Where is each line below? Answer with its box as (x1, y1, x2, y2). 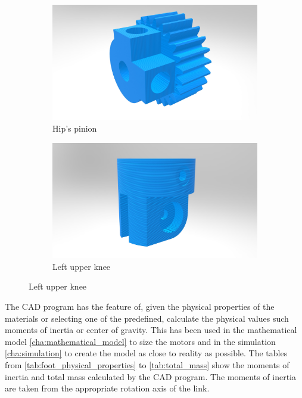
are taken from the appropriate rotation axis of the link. (5, 382, 210, 394)
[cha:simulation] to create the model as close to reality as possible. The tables (5, 347, 288, 359)
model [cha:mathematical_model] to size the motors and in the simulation (5, 335, 276, 347)
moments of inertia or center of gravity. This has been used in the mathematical (5, 324, 297, 336)
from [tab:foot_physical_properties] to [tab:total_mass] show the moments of (5, 358, 289, 371)
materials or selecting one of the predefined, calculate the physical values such (5, 312, 289, 324)
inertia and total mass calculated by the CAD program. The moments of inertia (5, 370, 297, 383)
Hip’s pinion (52, 122, 97, 135)
